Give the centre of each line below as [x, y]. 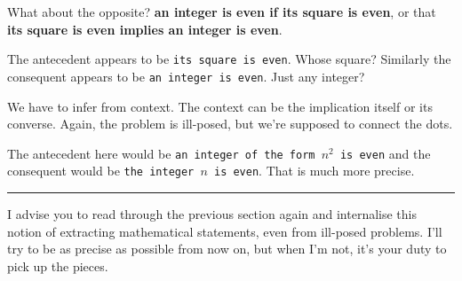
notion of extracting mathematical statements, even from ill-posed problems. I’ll [225, 231]
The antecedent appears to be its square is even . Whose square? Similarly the [229, 59]
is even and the [385, 153]
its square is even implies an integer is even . [145, 29]
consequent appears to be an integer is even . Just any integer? [186, 76]
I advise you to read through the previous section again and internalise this [212, 214]
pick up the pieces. [58, 265]
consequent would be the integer [101, 171]
